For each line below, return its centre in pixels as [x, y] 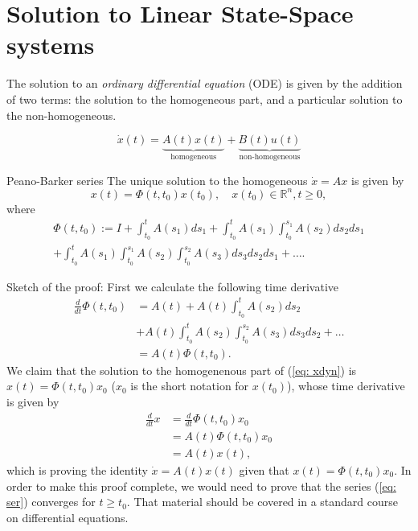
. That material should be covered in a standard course [262, 502]
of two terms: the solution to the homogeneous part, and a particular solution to [205, 99]
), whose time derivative [346, 386]
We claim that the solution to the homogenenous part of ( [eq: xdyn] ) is [182, 370]
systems [51, 45]
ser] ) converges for [51, 502]
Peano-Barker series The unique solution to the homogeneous [157, 180]
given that [264, 470]
